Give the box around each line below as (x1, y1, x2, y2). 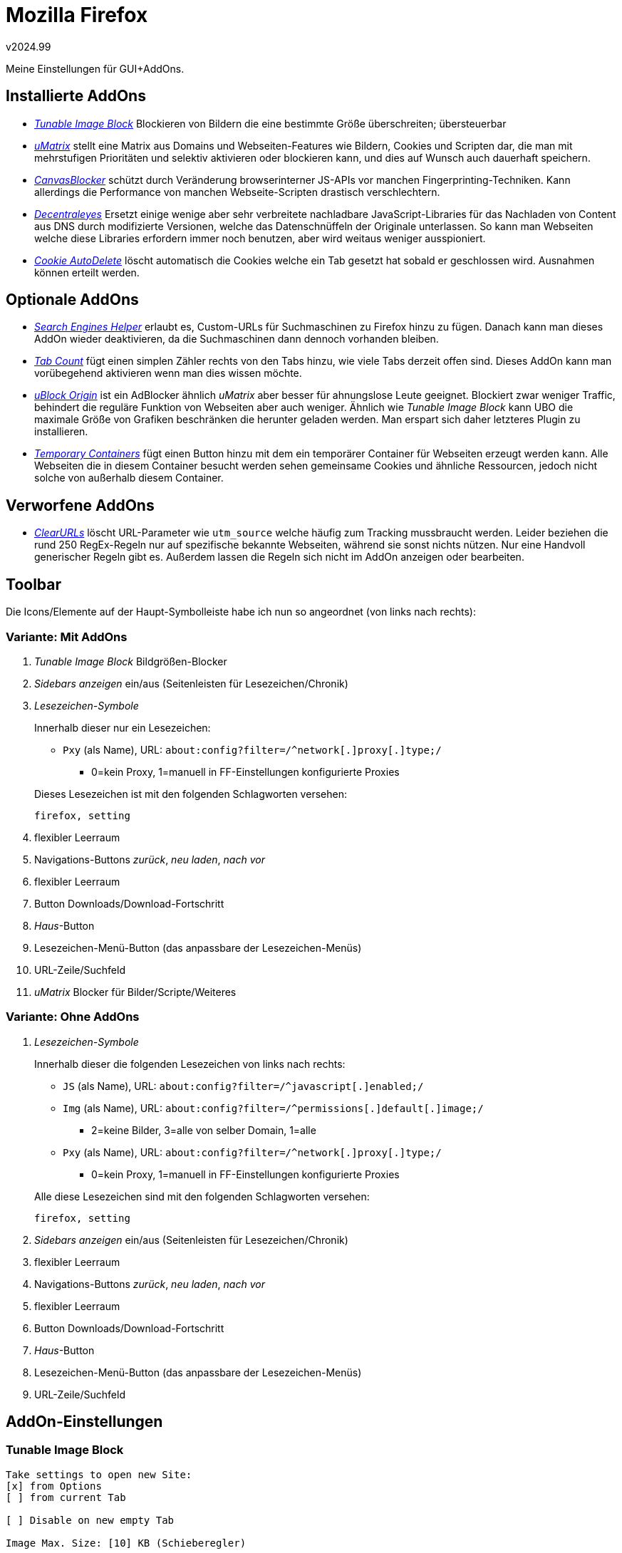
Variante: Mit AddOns (6, 629, 128, 644)
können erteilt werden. (34, 266, 140, 279)
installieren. (34, 425, 88, 438)
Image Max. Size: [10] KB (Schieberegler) (6, 1537, 247, 1549)
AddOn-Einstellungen (6, 1413, 163, 1431)
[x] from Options (6, 1480, 102, 1492)
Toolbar (6, 575, 62, 593)
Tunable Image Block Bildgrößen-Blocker (34, 655, 227, 668)
